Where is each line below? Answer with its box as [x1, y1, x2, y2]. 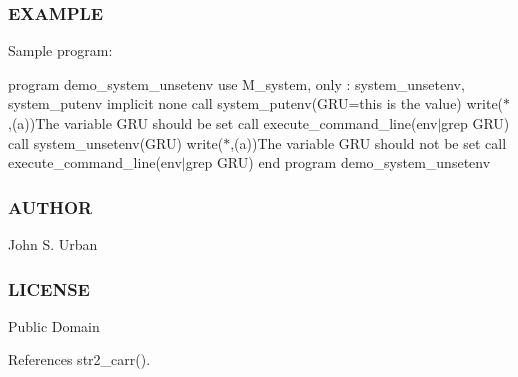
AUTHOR [8, 194, 93, 219]
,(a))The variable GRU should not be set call [230, 132, 507, 153]
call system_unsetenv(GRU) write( [8, 132, 224, 153]
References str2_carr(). [8, 349, 151, 370]
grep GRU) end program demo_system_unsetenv [185, 152, 491, 173]
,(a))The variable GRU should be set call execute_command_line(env [8, 113, 438, 133]
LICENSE [8, 276, 90, 301]
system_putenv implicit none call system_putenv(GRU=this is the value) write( [8, 93, 504, 114]
